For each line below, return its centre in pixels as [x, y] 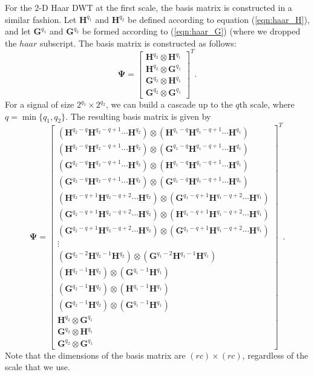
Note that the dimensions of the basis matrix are [95, 355]
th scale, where [267, 104]
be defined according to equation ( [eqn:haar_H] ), [219, 19]
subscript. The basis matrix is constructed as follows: [138, 43]
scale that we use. [38, 367]
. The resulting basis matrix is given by [138, 116]
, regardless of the [275, 355]
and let [18, 31]
